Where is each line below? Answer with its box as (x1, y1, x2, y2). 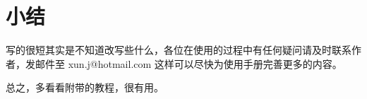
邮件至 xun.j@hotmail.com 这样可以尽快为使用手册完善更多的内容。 (35, 56, 342, 71)
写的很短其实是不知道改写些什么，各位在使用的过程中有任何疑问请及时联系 (6, 42, 351, 57)
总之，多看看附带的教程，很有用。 (6, 80, 164, 95)
